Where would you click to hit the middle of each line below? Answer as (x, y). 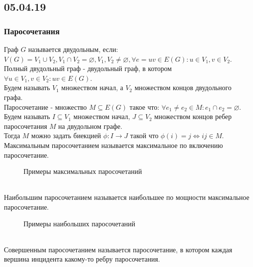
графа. (13, 97)
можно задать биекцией (66, 135)
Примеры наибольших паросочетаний (80, 223)
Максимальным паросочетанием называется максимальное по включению (114, 145)
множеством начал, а (92, 87)
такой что (144, 135)
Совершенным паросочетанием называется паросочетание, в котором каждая (118, 249)
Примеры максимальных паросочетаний (83, 171)
